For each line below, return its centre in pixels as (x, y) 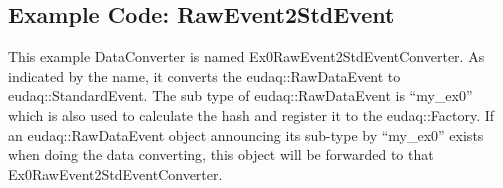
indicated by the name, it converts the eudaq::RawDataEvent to (204, 75)
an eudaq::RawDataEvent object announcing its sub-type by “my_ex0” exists (246, 134)
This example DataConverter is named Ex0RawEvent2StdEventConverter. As (246, 56)
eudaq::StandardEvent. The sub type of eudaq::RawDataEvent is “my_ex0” (240, 95)
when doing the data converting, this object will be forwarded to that (221, 154)
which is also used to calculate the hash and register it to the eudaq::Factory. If (251, 114)
